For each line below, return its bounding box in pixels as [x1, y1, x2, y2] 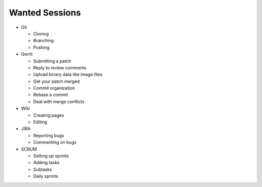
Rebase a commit [33, 92, 68, 98]
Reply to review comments [33, 64, 87, 70]
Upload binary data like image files [33, 72, 103, 78]
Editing [33, 119, 48, 125]
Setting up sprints [33, 153, 69, 158]
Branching [33, 38, 54, 44]
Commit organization [33, 85, 75, 91]
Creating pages [33, 112, 64, 118]
